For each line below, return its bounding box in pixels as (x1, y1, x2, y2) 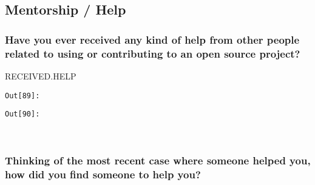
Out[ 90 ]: (5, 110, 40, 119)
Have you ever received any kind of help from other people (5, 32, 300, 47)
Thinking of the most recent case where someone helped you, (5, 153, 311, 168)
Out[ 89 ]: (5, 91, 40, 100)
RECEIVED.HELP (5, 69, 76, 82)
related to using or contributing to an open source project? (5, 45, 300, 61)
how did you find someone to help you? (5, 167, 201, 182)
